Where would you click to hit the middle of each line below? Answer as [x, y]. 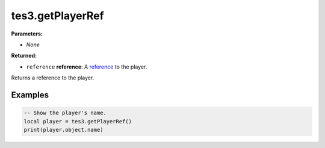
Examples [30, 95]
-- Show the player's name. [65, 113]
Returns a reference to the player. [53, 78]
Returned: [24, 56]
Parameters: [27, 34]
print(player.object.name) [63, 130]
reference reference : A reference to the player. [87, 67]
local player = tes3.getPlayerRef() [78, 121]
